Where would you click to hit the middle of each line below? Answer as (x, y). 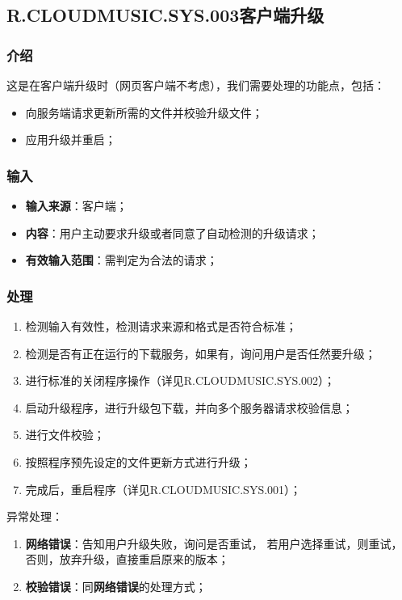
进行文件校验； (65, 435)
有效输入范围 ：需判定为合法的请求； (121, 260)
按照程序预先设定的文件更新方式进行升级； (138, 461)
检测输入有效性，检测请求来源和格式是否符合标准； (161, 326)
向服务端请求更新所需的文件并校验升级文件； (144, 112)
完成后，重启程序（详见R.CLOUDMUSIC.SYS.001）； (163, 489)
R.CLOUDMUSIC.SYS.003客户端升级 (165, 15)
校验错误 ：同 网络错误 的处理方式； (116, 586)
